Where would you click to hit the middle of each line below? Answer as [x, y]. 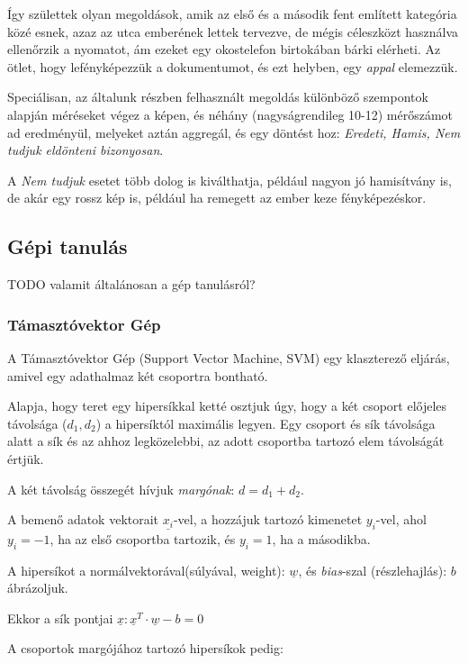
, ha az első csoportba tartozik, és [143, 538]
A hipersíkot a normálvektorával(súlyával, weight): [146, 570]
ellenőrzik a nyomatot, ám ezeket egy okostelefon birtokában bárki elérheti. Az [224, 49]
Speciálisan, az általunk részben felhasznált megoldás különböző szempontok [218, 97]
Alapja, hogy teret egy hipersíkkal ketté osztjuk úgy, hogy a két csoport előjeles [227, 406]
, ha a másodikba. [321, 538]
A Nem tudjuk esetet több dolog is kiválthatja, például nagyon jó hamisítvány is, [229, 180]
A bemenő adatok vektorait [83, 519]
